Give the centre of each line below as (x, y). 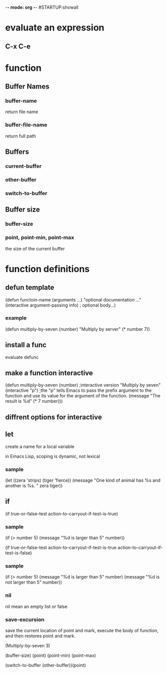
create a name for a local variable (40, 446)
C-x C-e (18, 46)
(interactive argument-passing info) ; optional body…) (61, 305)
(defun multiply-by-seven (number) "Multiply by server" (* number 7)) (77, 329)
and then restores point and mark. (40, 636)
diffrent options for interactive (54, 417)
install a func (26, 345)
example (16, 318)
